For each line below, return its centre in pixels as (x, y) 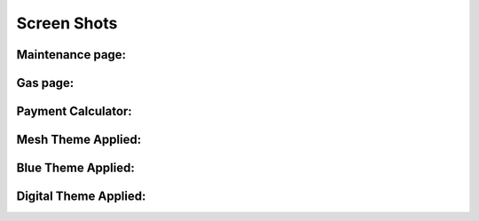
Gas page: (45, 83)
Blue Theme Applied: (75, 168)
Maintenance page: (71, 55)
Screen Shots (67, 23)
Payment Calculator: (74, 111)
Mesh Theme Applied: (79, 140)
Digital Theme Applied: (81, 197)
